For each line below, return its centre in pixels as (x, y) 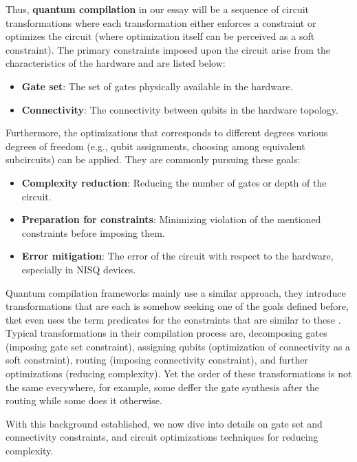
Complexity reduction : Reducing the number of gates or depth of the (174, 182)
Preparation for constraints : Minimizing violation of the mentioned (171, 219)
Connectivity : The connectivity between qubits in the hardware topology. (180, 109)
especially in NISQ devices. (79, 269)
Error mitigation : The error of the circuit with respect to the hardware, (177, 256)
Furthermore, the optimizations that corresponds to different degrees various (167, 133)
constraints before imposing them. (93, 232)
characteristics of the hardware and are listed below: (116, 63)
